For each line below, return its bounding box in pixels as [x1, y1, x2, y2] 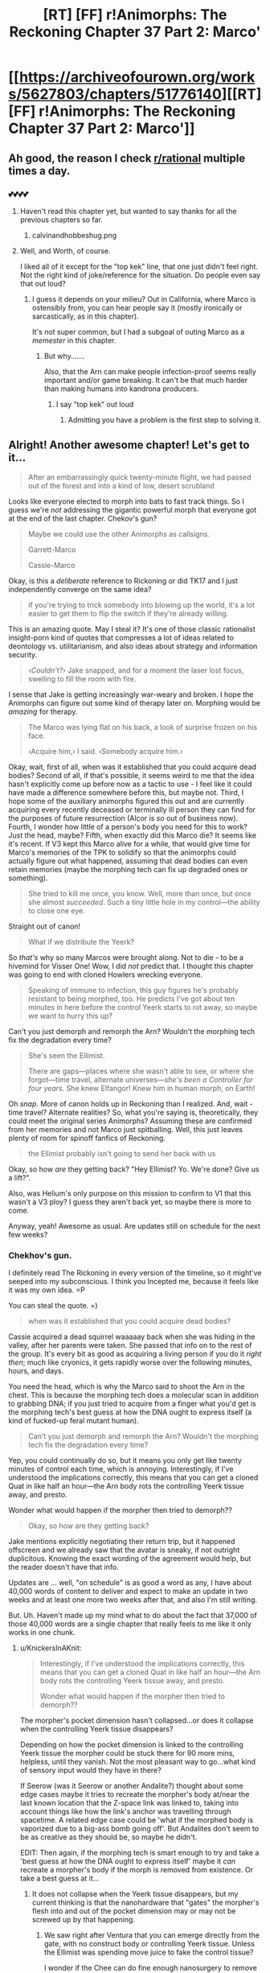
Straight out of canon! [8, 921, 81, 931]
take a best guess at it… [19, 1873, 100, 1883]
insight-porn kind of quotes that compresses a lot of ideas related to [8, 632, 235, 642]
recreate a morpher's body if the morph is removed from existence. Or [19, 1864, 253, 1874]
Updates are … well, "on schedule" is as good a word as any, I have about [8, 1577, 252, 1587]
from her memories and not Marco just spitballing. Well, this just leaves [8, 1124, 243, 1134]
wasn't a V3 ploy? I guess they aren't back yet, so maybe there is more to [8, 1197, 252, 1206]
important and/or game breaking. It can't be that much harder [43, 375, 247, 385]
